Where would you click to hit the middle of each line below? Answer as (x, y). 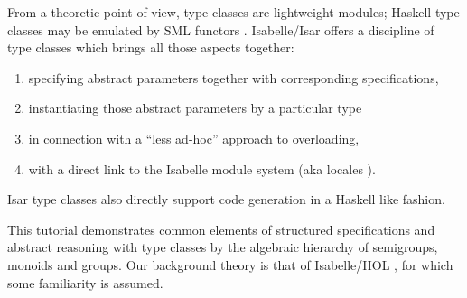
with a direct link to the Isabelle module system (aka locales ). (202, 168)
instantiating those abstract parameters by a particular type (195, 108)
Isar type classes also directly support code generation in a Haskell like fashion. (226, 199)
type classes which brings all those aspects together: (151, 47)
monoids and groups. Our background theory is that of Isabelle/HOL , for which (230, 264)
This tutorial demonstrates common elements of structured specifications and (221, 229)
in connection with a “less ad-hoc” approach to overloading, (194, 138)
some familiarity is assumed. (85, 282)
